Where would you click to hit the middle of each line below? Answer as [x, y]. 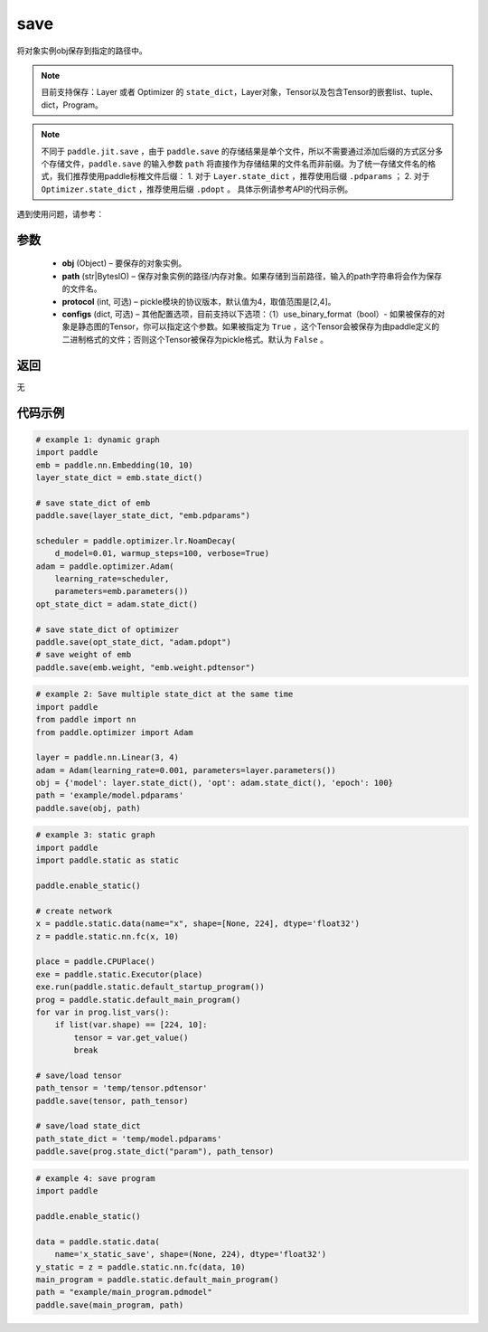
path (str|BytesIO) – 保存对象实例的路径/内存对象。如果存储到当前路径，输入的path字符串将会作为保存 [252, 276]
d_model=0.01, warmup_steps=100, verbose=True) [162, 553]
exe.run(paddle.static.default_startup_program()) [150, 987]
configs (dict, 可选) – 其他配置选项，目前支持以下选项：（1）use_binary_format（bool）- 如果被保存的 [249, 314]
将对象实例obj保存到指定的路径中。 [82, 51]
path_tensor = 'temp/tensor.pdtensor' [122, 1088]
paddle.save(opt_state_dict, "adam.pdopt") [134, 642]
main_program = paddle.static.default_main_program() [157, 1279]
